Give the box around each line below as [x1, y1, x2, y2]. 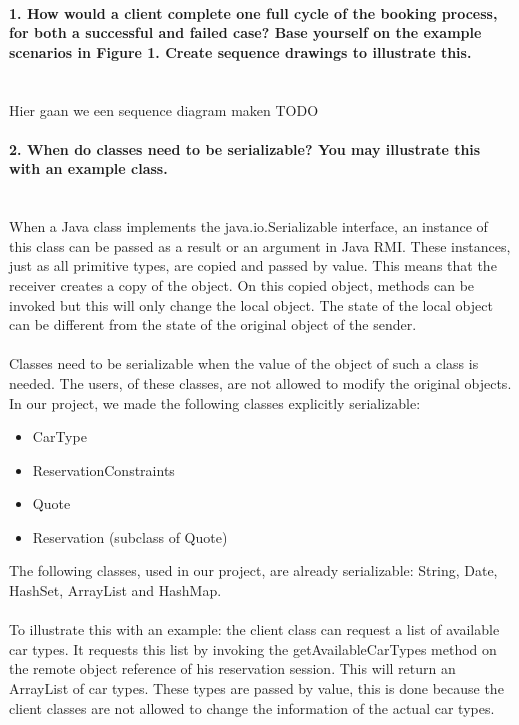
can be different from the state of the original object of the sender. [9, 314, 417, 335]
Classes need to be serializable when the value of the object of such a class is [9, 353, 479, 374]
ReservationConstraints [32, 459, 175, 480]
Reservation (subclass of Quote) [32, 526, 228, 547]
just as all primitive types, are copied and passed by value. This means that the [9, 255, 497, 276]
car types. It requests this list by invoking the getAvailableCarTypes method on [9, 638, 497, 659]
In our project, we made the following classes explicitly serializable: [9, 392, 421, 413]
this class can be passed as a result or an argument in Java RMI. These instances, [9, 235, 511, 256]
